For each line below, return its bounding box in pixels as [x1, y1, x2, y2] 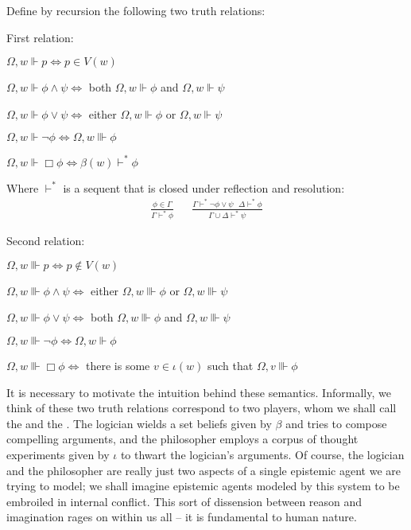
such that [207, 357, 254, 374]
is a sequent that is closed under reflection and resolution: [63, 179, 345, 196]
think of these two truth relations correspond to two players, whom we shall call [6, 399, 397, 416]
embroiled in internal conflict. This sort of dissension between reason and [6, 493, 363, 509]
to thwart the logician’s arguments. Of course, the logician [120, 446, 405, 462]
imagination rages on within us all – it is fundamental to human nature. [6, 509, 357, 525]
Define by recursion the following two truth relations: [6, 2, 266, 18]
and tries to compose [285, 415, 387, 431]
